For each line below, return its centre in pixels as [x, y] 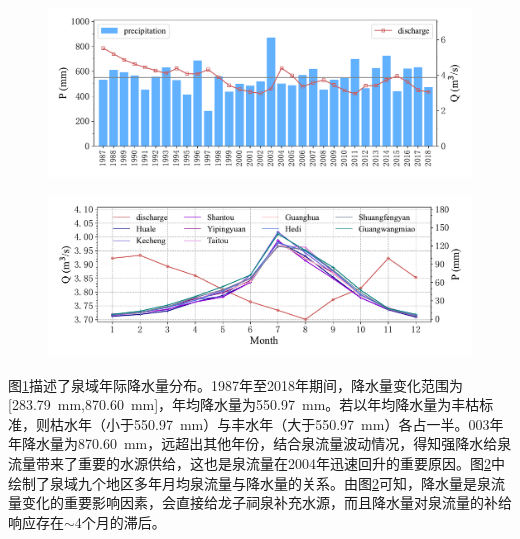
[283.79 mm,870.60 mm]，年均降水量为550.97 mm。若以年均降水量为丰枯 [244, 404]
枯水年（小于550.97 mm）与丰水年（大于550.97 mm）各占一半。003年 [276, 423]
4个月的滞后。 [120, 521]
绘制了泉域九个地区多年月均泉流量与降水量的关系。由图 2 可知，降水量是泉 [249, 482]
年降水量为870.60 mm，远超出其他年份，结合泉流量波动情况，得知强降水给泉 [260, 443]
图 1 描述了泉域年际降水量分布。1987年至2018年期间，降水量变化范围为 [235, 384]
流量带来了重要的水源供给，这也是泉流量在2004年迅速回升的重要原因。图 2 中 [256, 462]
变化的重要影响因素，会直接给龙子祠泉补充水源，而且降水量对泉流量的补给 [266, 502]
